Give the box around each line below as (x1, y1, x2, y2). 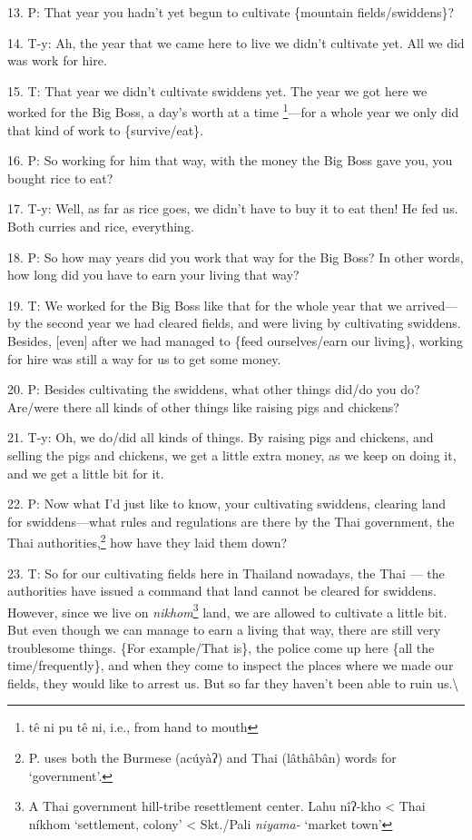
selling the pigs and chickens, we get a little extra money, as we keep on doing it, (7, 445, 457, 464)
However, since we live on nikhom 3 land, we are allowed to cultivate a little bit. (7, 599, 447, 621)
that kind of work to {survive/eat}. (7, 120, 204, 139)
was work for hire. (7, 51, 107, 70)
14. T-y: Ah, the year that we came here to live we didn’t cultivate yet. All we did (7, 33, 465, 52)
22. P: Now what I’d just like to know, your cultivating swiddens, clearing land (7, 494, 447, 513)
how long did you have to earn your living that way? (7, 265, 300, 284)
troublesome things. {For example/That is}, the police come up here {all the (7, 637, 435, 657)
